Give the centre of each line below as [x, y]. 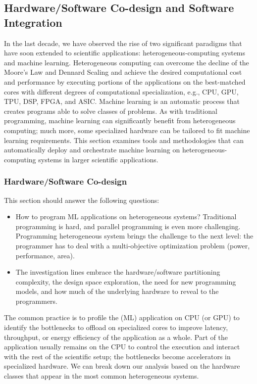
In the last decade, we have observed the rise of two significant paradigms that [123, 43]
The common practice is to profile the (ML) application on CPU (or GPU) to [122, 317]
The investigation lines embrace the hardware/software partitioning [118, 272]
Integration [33, 22]
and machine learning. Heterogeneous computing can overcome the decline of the [127, 62]
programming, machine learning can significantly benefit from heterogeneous [120, 120]
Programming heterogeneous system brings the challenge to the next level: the [134, 236]
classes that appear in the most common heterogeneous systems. [102, 376]
